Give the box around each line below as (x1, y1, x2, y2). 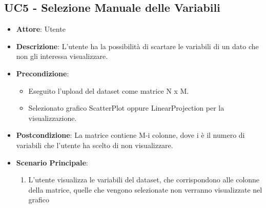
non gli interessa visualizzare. (16, 51, 108, 61)
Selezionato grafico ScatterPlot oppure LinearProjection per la (28, 102, 224, 113)
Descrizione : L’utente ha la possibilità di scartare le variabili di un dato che (16, 40, 259, 51)
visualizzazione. (28, 112, 77, 123)
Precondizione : (16, 68, 69, 78)
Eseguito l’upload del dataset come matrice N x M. (28, 85, 189, 96)
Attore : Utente (16, 24, 66, 34)
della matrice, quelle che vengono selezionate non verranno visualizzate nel (28, 184, 262, 195)
